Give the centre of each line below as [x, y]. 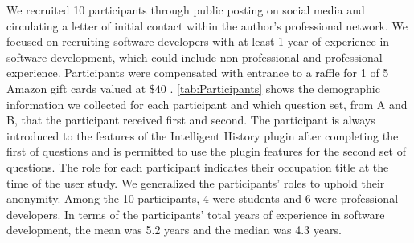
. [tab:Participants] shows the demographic [275, 88]
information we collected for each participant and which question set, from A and [207, 104]
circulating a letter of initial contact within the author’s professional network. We [207, 25]
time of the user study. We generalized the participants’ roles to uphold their [196, 182]
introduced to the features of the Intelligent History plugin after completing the [203, 135]
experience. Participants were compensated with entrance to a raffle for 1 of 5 [198, 73]
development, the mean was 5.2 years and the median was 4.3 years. [174, 230]
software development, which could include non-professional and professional [195, 57]
